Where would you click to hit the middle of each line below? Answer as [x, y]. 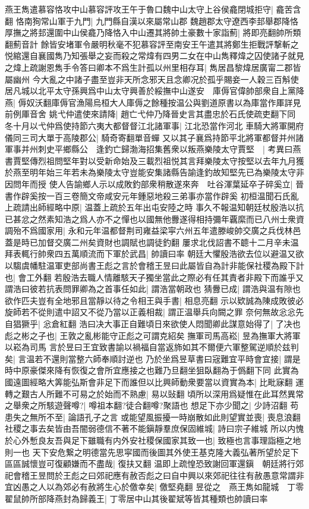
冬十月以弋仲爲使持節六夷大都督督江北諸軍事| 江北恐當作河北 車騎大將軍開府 [154, 125]
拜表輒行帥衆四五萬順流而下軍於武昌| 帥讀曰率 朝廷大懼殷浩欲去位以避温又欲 [154, 254]
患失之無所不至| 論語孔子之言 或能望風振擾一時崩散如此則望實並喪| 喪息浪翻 [153, 417]
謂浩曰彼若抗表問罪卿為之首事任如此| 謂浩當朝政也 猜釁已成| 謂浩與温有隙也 [153, 289]
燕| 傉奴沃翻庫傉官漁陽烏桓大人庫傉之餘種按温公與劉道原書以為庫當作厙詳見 [153, 102]
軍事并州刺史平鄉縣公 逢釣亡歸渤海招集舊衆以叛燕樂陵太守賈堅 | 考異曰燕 [153, 149]
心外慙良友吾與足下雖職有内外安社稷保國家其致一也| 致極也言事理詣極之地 [157, 440]
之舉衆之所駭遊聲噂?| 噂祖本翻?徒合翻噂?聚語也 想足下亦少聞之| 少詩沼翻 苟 [152, 405]
